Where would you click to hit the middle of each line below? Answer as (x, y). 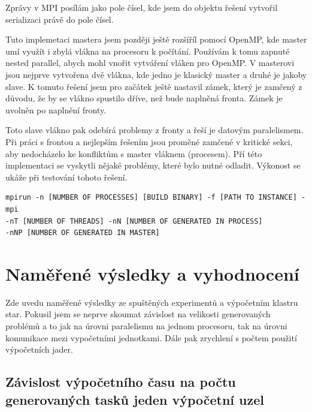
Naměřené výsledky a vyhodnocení (152, 273)
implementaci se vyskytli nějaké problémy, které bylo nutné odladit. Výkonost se (153, 165)
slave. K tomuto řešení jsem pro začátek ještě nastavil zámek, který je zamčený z (154, 86)
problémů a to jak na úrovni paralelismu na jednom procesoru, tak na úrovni (146, 326)
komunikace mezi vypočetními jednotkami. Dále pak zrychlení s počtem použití (151, 337)
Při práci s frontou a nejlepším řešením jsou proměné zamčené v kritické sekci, (149, 141)
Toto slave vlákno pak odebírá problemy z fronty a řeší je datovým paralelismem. (155, 130)
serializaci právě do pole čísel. (60, 19)
